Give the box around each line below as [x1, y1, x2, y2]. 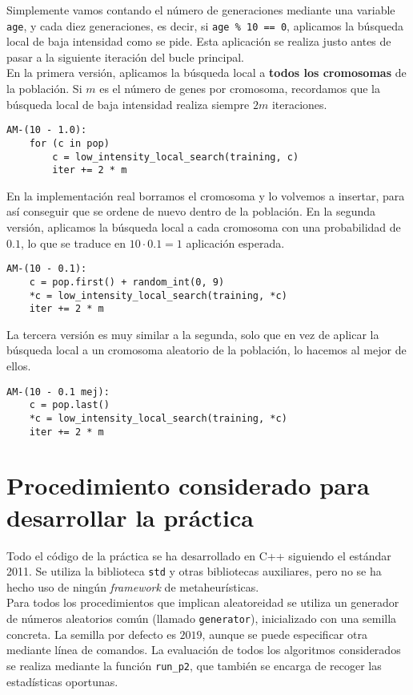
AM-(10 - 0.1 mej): [6, 386, 110, 398]
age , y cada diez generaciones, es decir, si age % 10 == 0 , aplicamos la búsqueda [6, 17, 404, 34]
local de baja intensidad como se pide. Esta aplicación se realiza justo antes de [6, 33, 391, 50]
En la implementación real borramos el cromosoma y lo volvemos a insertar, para [6, 187, 405, 204]
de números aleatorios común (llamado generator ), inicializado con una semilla [6, 610, 397, 626]
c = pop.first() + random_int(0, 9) [29, 276, 225, 288]
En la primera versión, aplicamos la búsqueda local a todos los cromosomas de [6, 64, 407, 81]
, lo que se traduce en [20, 234, 126, 251]
